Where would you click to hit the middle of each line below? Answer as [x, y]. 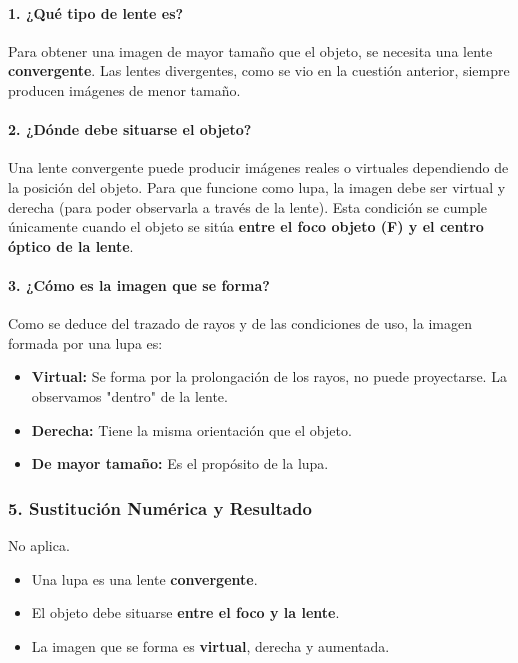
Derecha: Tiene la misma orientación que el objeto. [191, 429]
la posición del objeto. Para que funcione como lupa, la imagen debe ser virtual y [257, 186]
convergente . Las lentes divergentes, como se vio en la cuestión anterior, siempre [259, 70]
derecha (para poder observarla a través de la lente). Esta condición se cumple [248, 206]
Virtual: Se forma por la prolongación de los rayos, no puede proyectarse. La [269, 376]
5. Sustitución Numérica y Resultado [160, 507]
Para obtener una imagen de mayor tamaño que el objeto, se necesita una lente [250, 50]
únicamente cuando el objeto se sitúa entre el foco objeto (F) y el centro [246, 226]
